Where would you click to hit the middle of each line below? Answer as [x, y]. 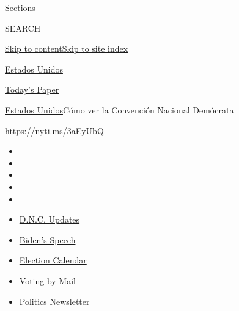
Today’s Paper [32, 89]
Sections [20, 7]
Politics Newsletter [54, 301]
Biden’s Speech [47, 239]
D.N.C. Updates [50, 219]
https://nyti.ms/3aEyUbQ [54, 130]
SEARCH [23, 28]
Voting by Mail [47, 280]
